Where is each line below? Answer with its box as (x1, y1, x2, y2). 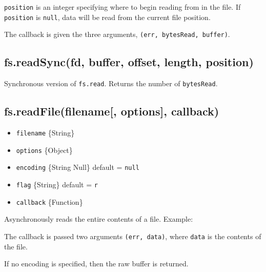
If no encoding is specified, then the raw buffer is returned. (4, 258, 189, 269)
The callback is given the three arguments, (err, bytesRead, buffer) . (4, 29, 230, 40)
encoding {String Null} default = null (16, 162, 139, 172)
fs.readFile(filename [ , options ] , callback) (4, 103, 219, 119)
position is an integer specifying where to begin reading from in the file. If (4, 2, 241, 12)
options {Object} (16, 144, 73, 155)
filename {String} (16, 127, 75, 138)
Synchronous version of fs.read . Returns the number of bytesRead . (4, 78, 218, 89)
